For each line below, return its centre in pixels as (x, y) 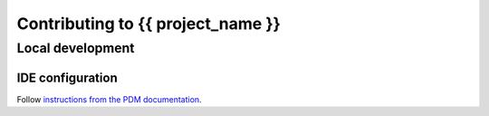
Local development (76, 48)
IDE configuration (67, 77)
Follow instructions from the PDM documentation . (110, 99)
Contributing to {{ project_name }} (149, 24)
